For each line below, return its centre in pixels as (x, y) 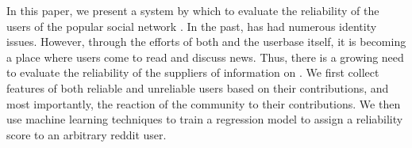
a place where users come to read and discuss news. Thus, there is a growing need (205, 57)
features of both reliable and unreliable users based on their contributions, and (198, 87)
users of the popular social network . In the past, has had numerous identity (192, 26)
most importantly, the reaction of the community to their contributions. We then (204, 103)
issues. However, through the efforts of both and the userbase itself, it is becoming (206, 42)
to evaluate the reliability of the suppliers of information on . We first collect (193, 72)
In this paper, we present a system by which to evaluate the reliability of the (193, 10)
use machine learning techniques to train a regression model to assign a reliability (205, 119)
